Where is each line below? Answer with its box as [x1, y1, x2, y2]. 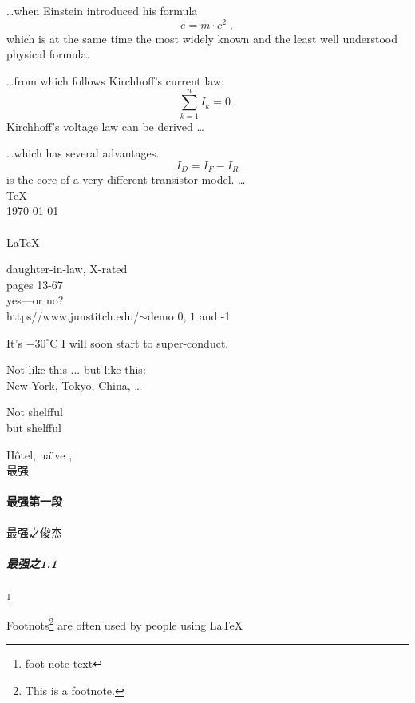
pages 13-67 [6, 276, 63, 292]
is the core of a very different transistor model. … [6, 171, 246, 188]
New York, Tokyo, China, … [6, 376, 142, 393]
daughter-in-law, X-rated [6, 260, 128, 277]
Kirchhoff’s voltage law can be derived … [6, 117, 204, 134]
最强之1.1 [6, 554, 57, 571]
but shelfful [6, 419, 61, 435]
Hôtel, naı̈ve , [6, 446, 73, 463]
